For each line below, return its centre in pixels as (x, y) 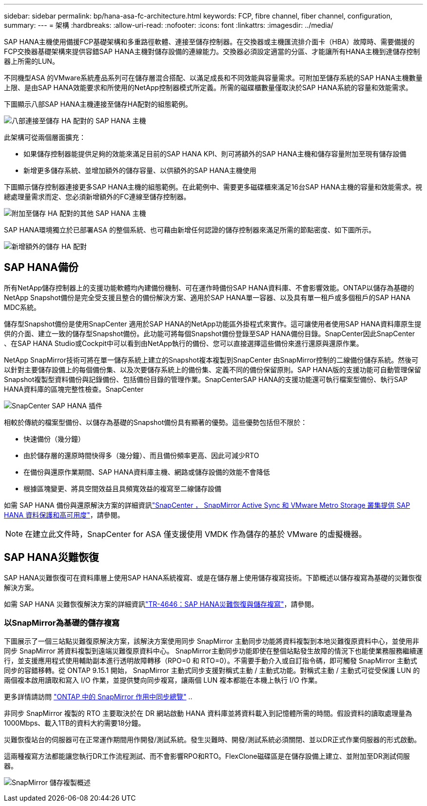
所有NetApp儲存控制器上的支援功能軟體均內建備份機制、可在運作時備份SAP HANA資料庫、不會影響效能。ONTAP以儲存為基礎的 (209, 288)
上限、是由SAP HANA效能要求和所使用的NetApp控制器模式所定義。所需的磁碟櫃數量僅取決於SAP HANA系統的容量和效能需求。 (208, 87)
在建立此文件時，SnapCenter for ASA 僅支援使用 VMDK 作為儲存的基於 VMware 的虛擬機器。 (196, 534)
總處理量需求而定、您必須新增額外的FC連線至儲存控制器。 (97, 197)
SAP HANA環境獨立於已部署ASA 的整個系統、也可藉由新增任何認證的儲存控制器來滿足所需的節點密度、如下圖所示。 (190, 230)
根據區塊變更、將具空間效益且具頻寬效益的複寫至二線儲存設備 (122, 488)
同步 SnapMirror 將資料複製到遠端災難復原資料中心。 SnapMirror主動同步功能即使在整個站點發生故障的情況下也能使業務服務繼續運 (213, 651)
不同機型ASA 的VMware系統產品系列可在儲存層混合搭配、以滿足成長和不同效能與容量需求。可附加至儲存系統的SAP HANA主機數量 (213, 78)
